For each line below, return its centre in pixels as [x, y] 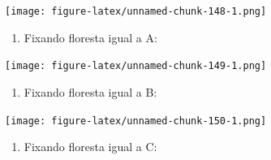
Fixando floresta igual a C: [90, 147]
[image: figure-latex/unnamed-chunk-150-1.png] [136, 121]
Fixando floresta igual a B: [90, 91]
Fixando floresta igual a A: [90, 37]
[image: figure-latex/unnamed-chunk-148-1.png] [136, 11]
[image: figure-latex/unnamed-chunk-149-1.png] [136, 66]
